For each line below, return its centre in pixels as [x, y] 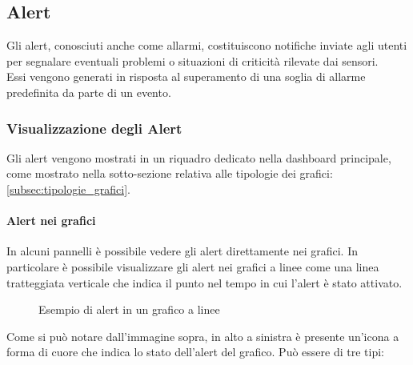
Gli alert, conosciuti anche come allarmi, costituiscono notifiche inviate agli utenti [207, 45]
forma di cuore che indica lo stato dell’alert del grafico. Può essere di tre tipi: [195, 352]
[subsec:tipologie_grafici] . [69, 189]
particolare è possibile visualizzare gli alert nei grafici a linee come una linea [193, 266]
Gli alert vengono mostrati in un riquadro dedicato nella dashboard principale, [199, 157]
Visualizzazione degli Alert [94, 128]
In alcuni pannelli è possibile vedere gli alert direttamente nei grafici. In [182, 251]
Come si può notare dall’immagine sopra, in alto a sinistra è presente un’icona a [203, 336]
